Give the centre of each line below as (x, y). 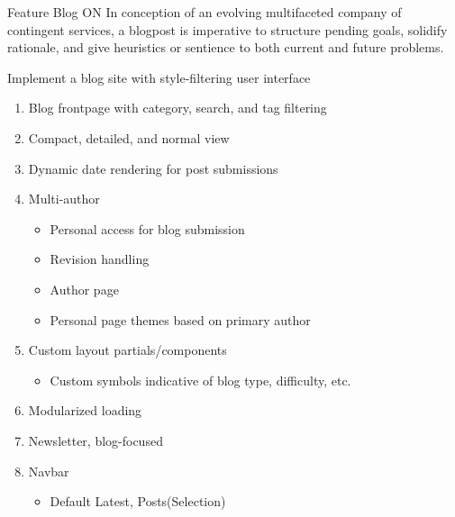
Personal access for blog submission (147, 228)
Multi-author (64, 199)
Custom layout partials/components (127, 350)
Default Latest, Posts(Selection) (138, 501)
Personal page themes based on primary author (180, 319)
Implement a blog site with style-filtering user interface (159, 77)
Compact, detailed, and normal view (129, 137)
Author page (84, 289)
